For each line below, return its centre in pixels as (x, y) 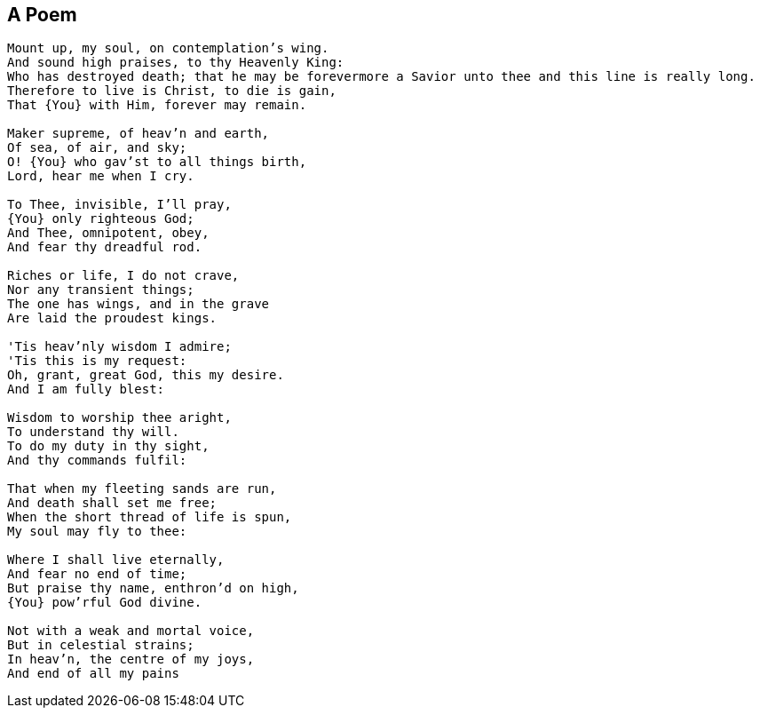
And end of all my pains (93, 674)
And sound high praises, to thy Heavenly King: (176, 63)
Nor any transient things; (101, 290)
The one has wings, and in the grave (139, 304)
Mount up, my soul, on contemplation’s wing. (168, 48)
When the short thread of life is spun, (150, 517)
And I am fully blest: (86, 389)
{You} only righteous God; (101, 219)
